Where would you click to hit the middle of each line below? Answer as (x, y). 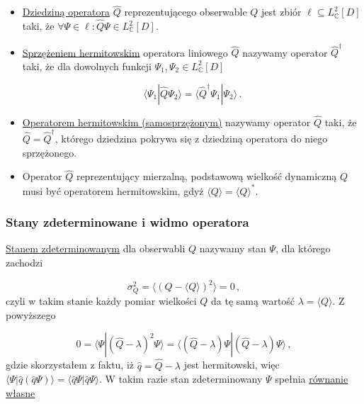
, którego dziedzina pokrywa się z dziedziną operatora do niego (191, 139)
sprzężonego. (50, 152)
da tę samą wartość (253, 301)
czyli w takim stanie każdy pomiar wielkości (101, 301)
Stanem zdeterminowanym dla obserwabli (96, 248)
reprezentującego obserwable (186, 12)
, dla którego (303, 248)
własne (21, 392)
